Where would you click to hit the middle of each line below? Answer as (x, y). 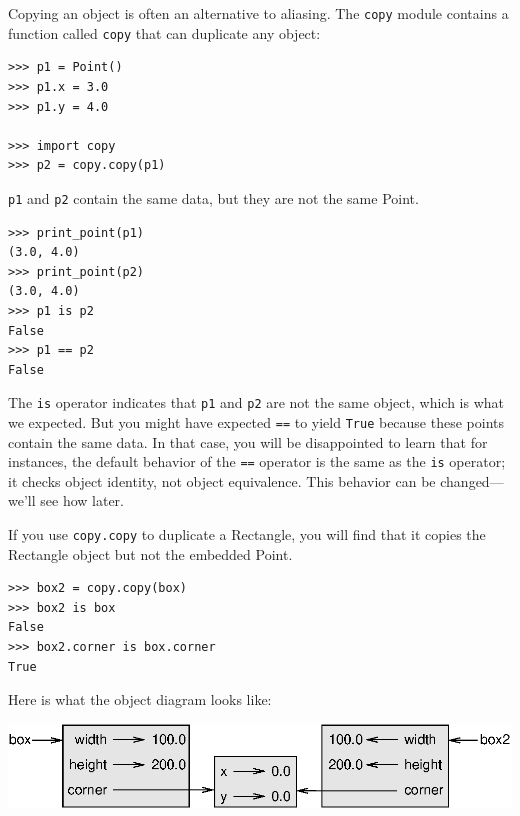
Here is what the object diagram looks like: (140, 699)
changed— (472, 480)
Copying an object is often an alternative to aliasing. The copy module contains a (258, 13)
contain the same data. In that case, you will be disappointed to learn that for (248, 441)
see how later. (82, 500)
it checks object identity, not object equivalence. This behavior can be (222, 480)
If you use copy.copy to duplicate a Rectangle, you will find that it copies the (247, 534)
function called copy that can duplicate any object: (164, 32)
